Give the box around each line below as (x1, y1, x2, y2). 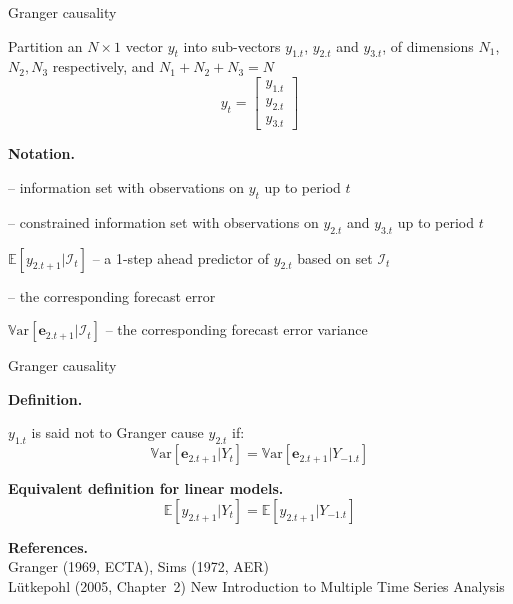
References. (8, 536, 89, 557)
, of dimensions (382, 35, 474, 56)
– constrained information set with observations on (8, 211, 319, 232)
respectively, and (52, 56, 155, 77)
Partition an (8, 35, 83, 56)
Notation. (8, 143, 75, 164)
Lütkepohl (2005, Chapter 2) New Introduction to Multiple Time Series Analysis (8, 576, 505, 597)
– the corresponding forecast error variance (105, 319, 368, 340)
